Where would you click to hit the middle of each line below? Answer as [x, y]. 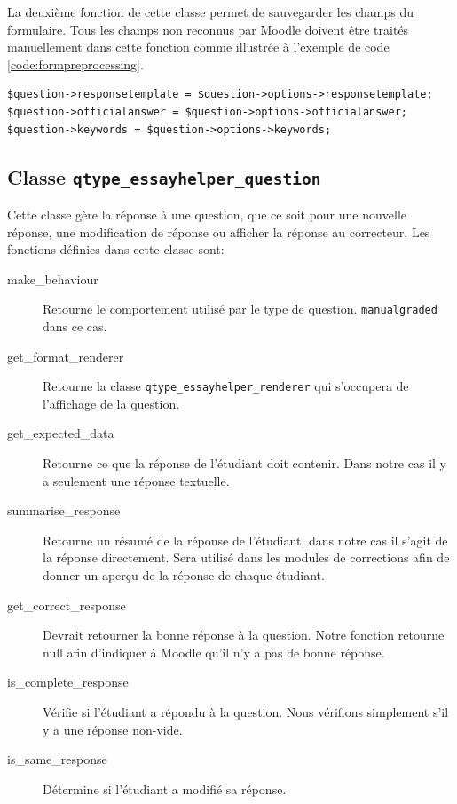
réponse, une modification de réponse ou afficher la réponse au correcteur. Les [219, 231]
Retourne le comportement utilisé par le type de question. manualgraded [240, 309]
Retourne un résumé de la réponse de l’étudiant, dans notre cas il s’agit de [245, 540]
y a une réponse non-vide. [113, 729]
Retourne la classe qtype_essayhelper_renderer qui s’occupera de [226, 386]
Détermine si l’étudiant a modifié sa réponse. [165, 788]
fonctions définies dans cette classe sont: [116, 249]
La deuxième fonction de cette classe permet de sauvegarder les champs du [210, 12]
